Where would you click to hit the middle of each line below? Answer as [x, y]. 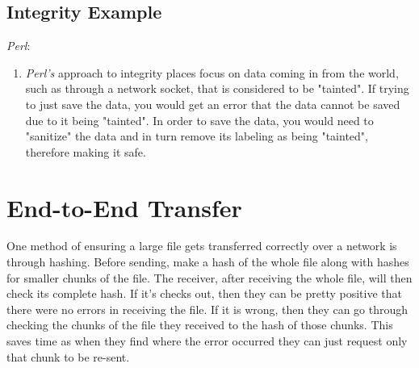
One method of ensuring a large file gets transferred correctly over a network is [202, 246]
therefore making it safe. [86, 151]
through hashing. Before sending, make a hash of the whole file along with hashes [208, 262]
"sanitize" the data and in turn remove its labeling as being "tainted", [197, 136]
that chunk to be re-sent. [68, 356]
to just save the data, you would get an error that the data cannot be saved [213, 104]
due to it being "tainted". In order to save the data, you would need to [199, 120]
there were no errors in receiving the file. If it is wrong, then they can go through [207, 309]
